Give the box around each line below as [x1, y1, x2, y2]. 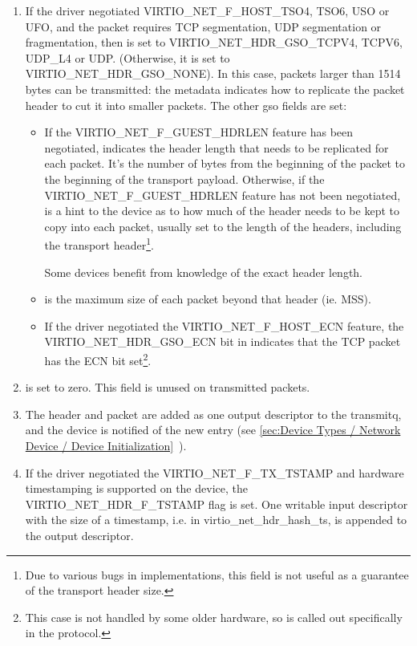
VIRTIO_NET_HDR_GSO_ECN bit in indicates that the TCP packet [44, 333, 401, 350]
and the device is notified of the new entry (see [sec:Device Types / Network [25, 421, 401, 438]
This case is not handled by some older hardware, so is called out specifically [25, 608, 403, 625]
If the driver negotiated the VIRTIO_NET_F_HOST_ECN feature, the [44, 317, 404, 334]
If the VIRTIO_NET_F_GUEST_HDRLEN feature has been [44, 124, 354, 140]
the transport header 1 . [44, 234, 154, 253]
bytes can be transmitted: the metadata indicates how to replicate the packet [25, 80, 405, 97]
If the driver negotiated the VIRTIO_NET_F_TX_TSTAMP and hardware [25, 464, 404, 481]
